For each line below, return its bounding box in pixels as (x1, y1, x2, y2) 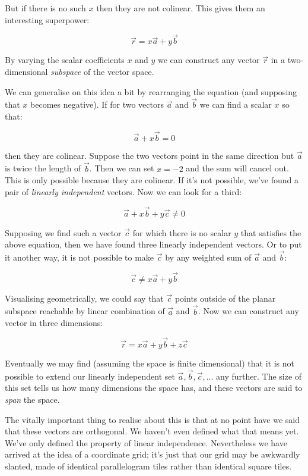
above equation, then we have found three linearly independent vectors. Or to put (5, 238, 302, 250)
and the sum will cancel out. (186, 162, 289, 174)
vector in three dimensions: (5, 317, 103, 329)
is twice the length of (5, 162, 81, 174)
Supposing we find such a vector (5, 226, 122, 239)
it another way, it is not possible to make (5, 251, 154, 264)
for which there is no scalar (132, 226, 231, 239)
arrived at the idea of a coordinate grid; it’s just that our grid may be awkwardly (5, 448, 300, 461)
